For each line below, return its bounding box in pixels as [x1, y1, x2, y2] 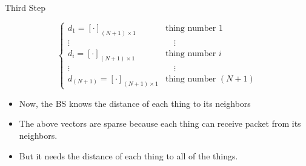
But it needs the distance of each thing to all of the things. [19, 149, 238, 162]
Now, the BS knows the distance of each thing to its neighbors [19, 97, 251, 109]
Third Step [5, 1, 45, 13]
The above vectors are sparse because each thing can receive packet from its [19, 117, 301, 130]
